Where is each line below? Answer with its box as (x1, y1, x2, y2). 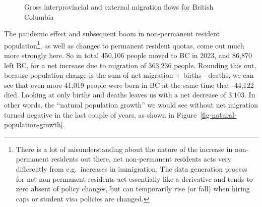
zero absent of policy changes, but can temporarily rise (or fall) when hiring (16, 183, 250, 194)
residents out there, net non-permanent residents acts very (51, 153, 232, 164)
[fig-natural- (200, 109, 237, 120)
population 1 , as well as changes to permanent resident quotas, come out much (4, 38, 244, 50)
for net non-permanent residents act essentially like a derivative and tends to (16, 173, 253, 184)
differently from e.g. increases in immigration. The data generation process (16, 163, 247, 174)
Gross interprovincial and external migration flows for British (24, 2, 214, 12)
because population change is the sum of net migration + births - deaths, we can (4, 70, 254, 80)
